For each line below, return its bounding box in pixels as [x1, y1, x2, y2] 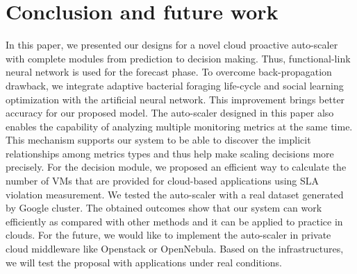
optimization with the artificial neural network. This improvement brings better [6, 92, 345, 106]
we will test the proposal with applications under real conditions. [6, 255, 282, 269]
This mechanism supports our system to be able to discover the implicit [6, 132, 311, 147]
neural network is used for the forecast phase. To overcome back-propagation [6, 65, 332, 79]
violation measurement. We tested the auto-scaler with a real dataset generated [6, 187, 344, 201]
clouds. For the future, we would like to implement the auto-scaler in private [6, 228, 331, 242]
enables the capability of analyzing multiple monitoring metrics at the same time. [6, 119, 353, 133]
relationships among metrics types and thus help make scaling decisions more [6, 146, 334, 160]
